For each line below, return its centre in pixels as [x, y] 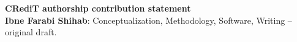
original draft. [31, 32]
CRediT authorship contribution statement [98, 8]
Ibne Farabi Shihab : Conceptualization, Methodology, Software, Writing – [148, 20]
